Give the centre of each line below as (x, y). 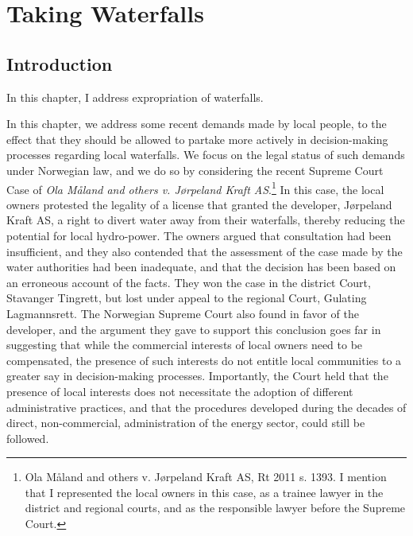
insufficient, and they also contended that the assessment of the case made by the (205, 251)
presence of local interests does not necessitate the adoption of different (180, 391)
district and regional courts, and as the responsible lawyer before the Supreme (215, 508)
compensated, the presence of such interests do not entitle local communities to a (204, 360)
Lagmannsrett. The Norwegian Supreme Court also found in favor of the (183, 313)
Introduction (60, 63)
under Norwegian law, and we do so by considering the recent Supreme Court (195, 170)
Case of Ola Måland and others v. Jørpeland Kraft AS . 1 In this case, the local (195, 188)
